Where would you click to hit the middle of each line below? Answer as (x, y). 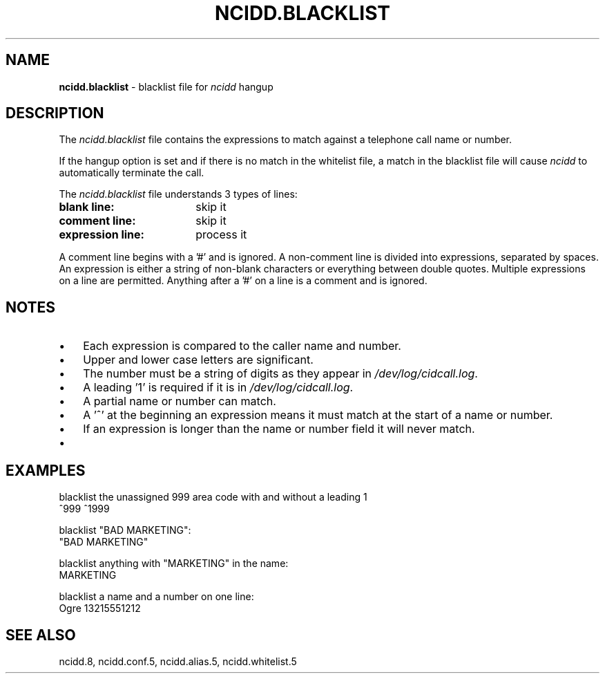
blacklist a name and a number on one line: (156, 597)
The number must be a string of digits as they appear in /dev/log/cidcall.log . (280, 374)
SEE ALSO (41, 635)
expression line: (102, 235)
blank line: (87, 207)
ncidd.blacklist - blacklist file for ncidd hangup (166, 86)
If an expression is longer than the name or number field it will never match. (279, 429)
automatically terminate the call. (132, 173)
